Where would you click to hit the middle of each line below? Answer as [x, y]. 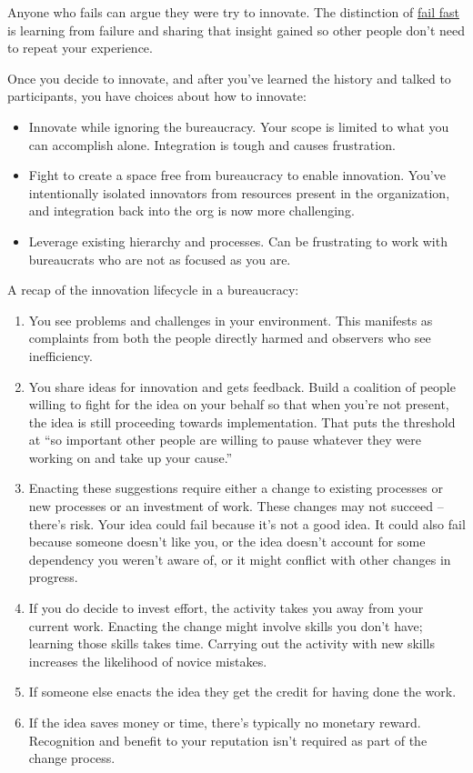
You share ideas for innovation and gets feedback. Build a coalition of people [242, 386]
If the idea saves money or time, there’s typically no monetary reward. [225, 722]
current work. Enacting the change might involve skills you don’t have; [226, 625]
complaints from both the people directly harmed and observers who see [230, 338]
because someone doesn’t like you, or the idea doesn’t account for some [227, 542]
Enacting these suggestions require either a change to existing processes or [236, 488]
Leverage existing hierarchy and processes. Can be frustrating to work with [238, 241]
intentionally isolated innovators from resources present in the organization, [239, 192]
